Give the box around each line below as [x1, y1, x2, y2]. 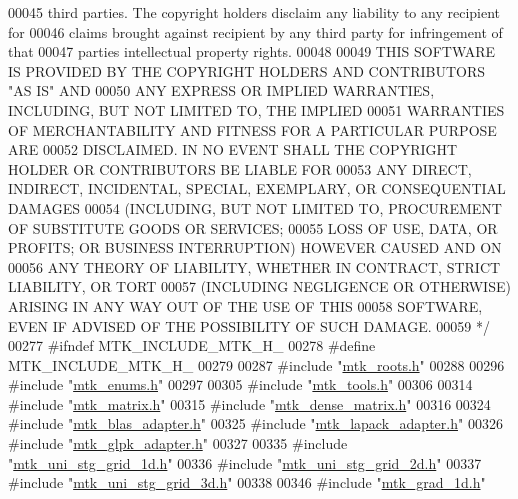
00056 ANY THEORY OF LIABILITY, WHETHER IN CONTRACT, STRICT [8, 256, 501, 277]
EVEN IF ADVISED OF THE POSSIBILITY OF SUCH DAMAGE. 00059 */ [8, 315, 490, 336]
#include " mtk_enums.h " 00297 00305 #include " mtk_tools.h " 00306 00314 [8, 374, 473, 395]
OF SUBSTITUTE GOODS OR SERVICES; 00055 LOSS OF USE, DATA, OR [8, 217, 498, 238]
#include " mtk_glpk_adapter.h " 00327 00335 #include [8, 433, 348, 454]
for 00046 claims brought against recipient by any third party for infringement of [8, 21, 503, 42]
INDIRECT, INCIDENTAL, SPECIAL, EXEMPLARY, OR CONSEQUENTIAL [8, 178, 506, 199]
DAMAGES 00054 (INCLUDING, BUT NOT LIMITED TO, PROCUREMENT [8, 197, 502, 218]
